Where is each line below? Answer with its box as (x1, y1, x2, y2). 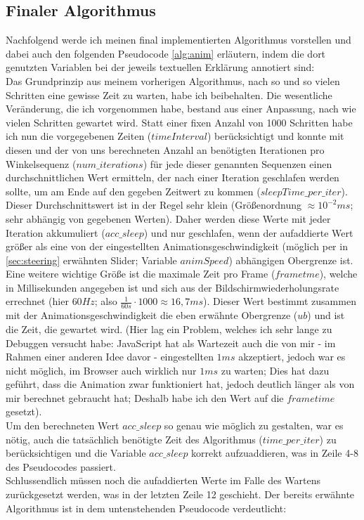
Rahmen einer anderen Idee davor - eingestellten (6, 349, 214, 364)
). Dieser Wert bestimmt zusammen (203, 294, 356, 308)
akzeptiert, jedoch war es (238, 349, 346, 364)
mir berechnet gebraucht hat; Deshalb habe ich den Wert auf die (6, 390, 284, 405)
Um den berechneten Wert (6, 418, 119, 433)
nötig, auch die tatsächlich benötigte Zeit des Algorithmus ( (6, 431, 263, 446)
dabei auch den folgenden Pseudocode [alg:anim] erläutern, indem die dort (6, 46, 326, 60)
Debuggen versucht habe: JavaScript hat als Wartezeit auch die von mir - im (6, 335, 336, 350)
